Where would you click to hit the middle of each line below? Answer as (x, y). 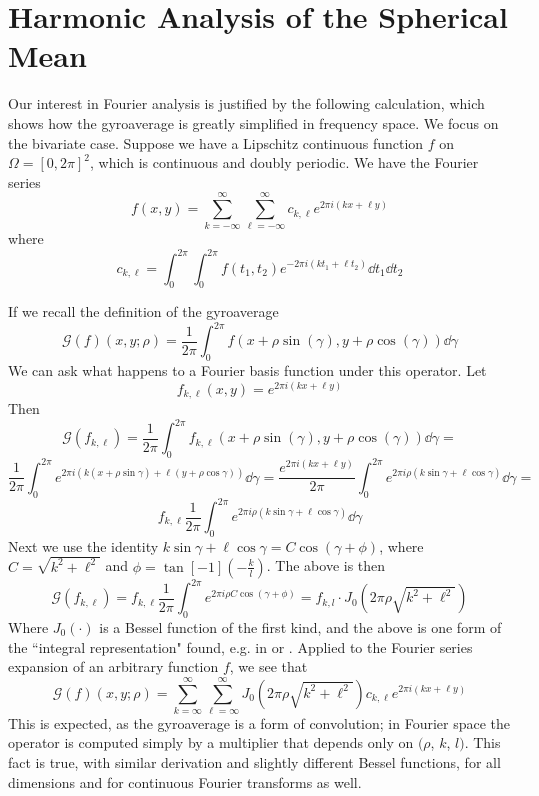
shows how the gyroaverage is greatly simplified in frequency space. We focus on (253, 122)
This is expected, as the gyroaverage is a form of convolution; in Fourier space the (259, 722)
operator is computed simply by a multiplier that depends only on (211, 742)
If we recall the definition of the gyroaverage (143, 311)
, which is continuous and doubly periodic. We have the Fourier (284, 162)
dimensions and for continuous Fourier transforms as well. (185, 781)
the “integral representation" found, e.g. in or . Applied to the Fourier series (240, 646)
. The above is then (326, 565)
